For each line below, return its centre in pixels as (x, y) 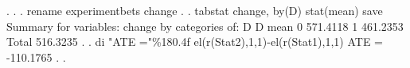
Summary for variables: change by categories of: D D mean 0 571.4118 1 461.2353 (205, 26)
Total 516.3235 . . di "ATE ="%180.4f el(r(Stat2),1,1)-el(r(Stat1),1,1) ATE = (195, 42)
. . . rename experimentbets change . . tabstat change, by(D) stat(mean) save (195, 10)
